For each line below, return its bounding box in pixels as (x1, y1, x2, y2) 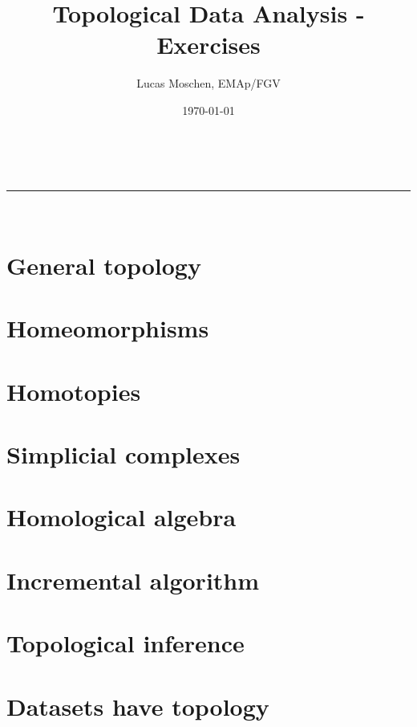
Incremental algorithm (6, 563, 260, 596)
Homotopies (6, 374, 141, 407)
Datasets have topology (6, 689, 269, 722)
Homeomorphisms (6, 312, 209, 345)
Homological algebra (6, 500, 237, 533)
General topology (6, 248, 201, 281)
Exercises (156, 28, 261, 61)
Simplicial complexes (6, 438, 241, 470)
